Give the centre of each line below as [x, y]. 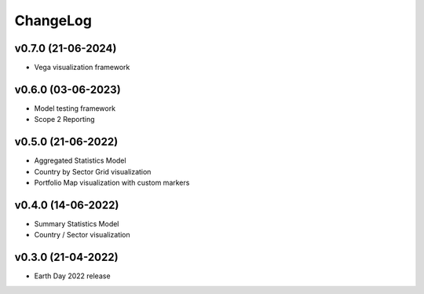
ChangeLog [53, 20]
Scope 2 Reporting [64, 119]
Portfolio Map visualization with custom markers [112, 183]
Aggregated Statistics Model [80, 160]
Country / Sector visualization [82, 235]
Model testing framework [75, 108]
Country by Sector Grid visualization [93, 171]
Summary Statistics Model [77, 223]
